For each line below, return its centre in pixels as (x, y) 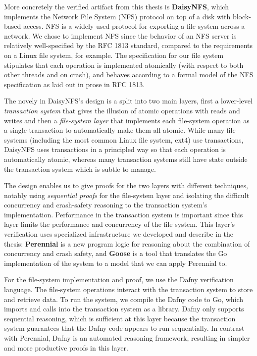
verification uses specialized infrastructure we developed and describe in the (119, 234)
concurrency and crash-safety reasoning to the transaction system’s (106, 205)
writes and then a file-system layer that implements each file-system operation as (127, 120)
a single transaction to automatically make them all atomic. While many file (120, 130)
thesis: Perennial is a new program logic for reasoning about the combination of (127, 243)
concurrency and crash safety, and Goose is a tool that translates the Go (116, 253)
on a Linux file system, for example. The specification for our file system (114, 55)
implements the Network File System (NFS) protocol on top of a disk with (117, 16)
